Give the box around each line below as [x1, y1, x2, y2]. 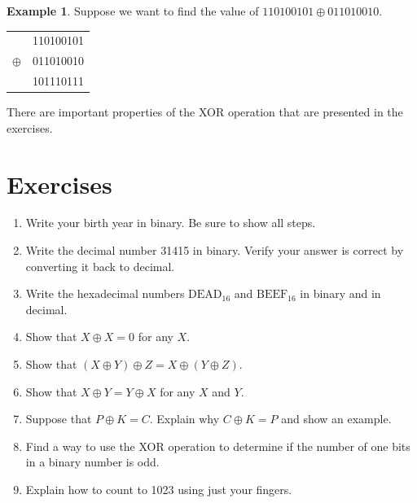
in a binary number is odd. [25, 453, 160, 470]
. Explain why [149, 410, 220, 427]
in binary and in [300, 285, 381, 302]
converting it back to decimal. [25, 257, 175, 274]
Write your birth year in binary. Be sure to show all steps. [25, 214, 316, 231]
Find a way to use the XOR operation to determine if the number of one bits [25, 437, 410, 454]
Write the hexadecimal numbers [25, 285, 185, 302]
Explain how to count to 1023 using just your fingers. [25, 480, 292, 497]
